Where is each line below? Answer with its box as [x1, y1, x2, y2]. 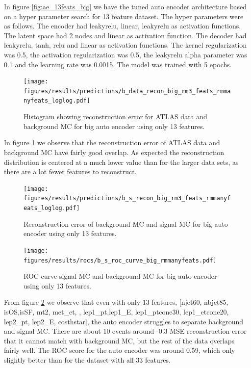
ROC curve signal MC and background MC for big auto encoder [24, 271, 217, 281]
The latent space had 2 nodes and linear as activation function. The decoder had [4, 30, 247, 40]
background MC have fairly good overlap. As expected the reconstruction [4, 147, 225, 157]
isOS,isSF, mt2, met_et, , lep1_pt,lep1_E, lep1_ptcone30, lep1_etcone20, [4, 306, 229, 316]
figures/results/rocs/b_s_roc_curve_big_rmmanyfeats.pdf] [24, 257, 217, 264]
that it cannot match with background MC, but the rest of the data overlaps [4, 335, 235, 345]
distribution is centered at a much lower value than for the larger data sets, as [4, 157, 239, 167]
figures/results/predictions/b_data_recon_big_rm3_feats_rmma [24, 87, 231, 95]
